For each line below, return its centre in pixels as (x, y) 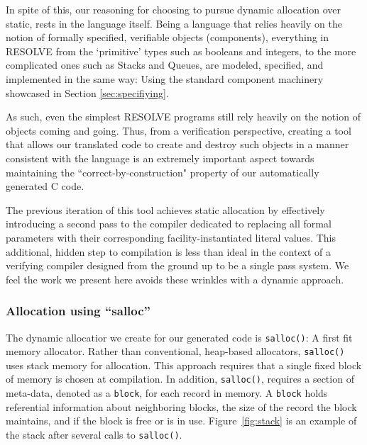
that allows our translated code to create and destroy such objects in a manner (177, 144)
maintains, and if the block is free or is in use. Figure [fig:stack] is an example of (181, 421)
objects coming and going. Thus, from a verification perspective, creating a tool (179, 130)
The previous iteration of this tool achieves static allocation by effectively (165, 209)
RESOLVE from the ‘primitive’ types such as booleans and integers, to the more (181, 51)
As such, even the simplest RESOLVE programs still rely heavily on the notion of (183, 117)
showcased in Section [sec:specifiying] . (87, 92)
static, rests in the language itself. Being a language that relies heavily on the (174, 23)
